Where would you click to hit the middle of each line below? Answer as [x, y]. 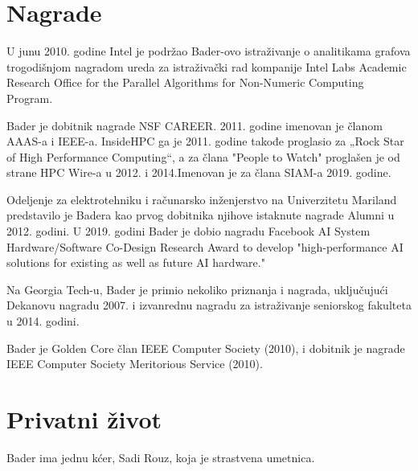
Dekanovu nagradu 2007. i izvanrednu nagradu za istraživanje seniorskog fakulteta [209, 305]
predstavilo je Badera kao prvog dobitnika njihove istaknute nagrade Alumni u [201, 215]
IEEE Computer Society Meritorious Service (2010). [135, 364]
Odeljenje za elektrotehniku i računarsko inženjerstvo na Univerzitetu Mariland [202, 199]
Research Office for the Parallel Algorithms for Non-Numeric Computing [185, 82]
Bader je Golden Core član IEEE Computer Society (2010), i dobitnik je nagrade [206, 348]
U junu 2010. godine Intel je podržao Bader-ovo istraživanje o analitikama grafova [209, 51]
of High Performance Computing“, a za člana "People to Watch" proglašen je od [203, 156]
